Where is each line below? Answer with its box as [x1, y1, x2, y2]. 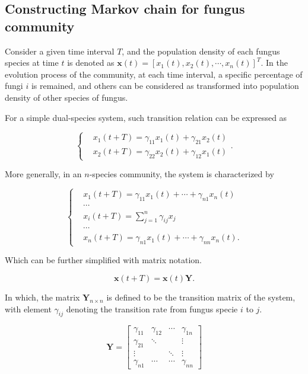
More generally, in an [5, 168, 82, 180]
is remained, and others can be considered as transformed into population [31, 79, 299, 92]
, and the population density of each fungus [122, 44, 280, 57]
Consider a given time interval [5, 44, 115, 57]
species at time [5, 56, 59, 69]
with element [5, 302, 52, 315]
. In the [261, 56, 288, 69]
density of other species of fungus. [5, 91, 128, 103]
